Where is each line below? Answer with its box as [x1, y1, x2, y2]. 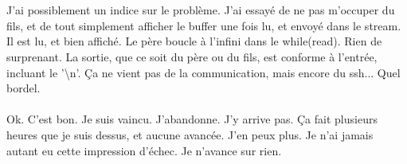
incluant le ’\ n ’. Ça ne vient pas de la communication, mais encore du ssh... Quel [6, 64, 401, 80]
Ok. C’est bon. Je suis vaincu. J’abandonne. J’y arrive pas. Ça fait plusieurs [6, 111, 378, 127]
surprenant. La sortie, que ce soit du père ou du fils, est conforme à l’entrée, [6, 48, 378, 64]
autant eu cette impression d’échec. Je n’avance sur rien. [6, 142, 282, 158]
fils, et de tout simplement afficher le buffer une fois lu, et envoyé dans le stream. [6, 17, 401, 33]
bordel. [6, 80, 41, 96]
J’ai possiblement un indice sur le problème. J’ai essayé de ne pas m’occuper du [6, 2, 395, 18]
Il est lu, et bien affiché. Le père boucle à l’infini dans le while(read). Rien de [6, 33, 382, 49]
